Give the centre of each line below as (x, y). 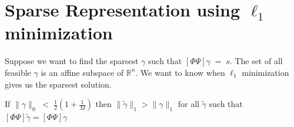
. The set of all (256, 61)
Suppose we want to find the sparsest (72, 61)
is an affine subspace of (82, 72)
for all (188, 104)
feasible (18, 72)
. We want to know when (180, 72)
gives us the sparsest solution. (58, 84)
